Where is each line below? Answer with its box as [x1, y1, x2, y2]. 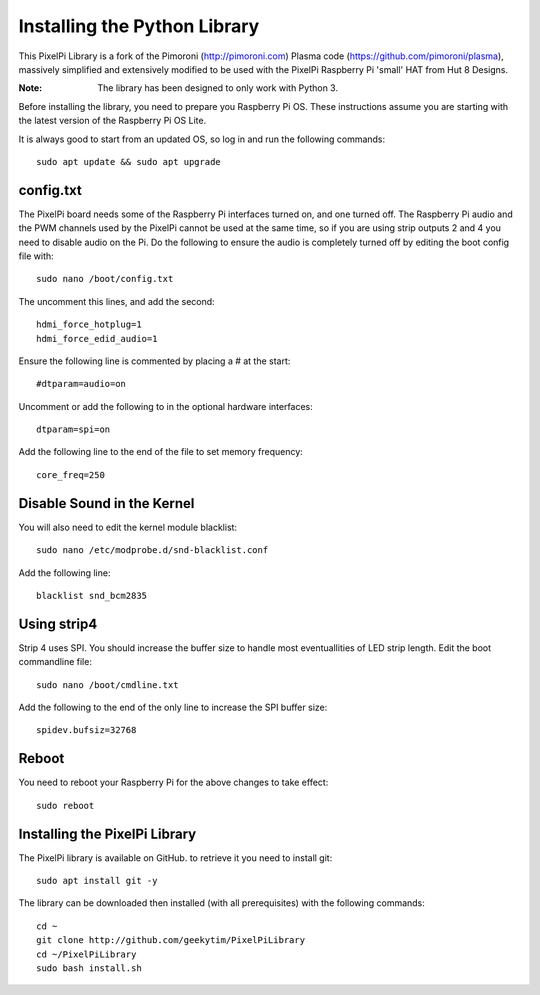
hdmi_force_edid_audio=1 [36, 333, 158, 344]
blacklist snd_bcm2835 [36, 590, 148, 601]
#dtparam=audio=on [36, 378, 127, 390]
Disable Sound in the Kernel [18, 495, 195, 512]
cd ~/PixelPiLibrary [36, 948, 137, 960]
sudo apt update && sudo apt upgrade [36, 156, 222, 167]
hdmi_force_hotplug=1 [36, 319, 142, 330]
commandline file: [18, 656, 92, 668]
